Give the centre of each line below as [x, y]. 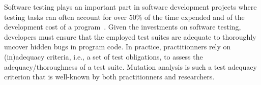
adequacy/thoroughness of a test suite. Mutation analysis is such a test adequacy [130, 66]
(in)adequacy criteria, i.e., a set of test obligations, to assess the [104, 56]
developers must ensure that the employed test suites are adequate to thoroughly [130, 36]
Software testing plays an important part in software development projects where [130, 7]
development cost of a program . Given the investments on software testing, [123, 27]
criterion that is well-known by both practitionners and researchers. [109, 77]
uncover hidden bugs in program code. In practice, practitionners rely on [118, 47]
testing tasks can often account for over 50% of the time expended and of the [124, 17]
